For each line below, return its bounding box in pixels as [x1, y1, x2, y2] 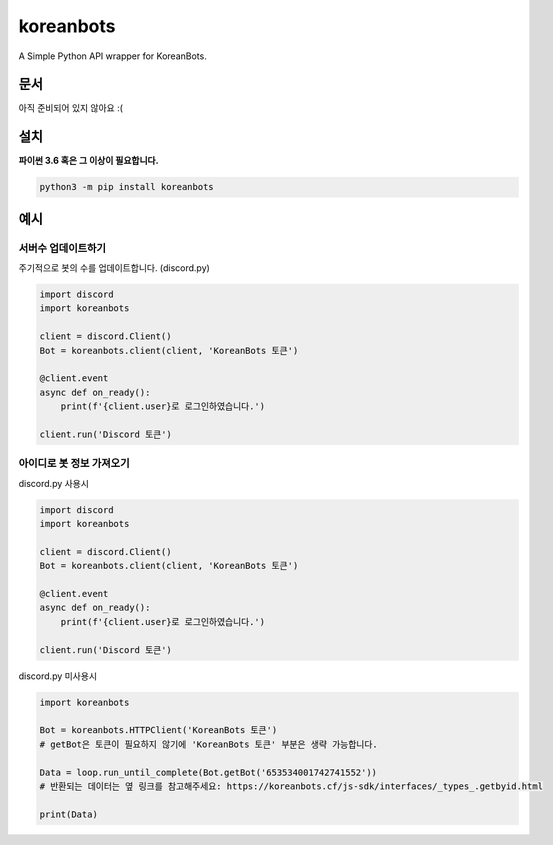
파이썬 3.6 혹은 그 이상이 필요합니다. [18, 155, 159, 167]
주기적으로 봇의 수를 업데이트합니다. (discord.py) [18, 262, 210, 274]
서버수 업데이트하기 [18, 241, 107, 255]
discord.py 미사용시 [18, 670, 98, 682]
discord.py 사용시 [18, 477, 90, 489]
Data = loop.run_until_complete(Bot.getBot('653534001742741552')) [39, 766, 378, 778]
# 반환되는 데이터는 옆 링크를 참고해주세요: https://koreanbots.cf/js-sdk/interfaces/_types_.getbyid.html [39, 780, 544, 792]
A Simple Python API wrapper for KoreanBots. [18, 50, 207, 62]
